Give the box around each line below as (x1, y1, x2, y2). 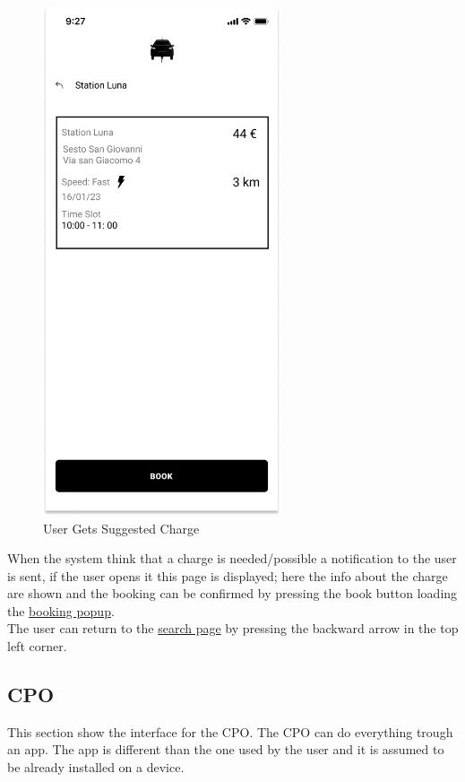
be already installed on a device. (7, 758, 185, 777)
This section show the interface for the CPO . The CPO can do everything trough (7, 722, 453, 741)
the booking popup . (7, 601, 115, 620)
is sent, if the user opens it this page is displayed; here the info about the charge (7, 566, 448, 585)
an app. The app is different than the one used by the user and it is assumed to (7, 740, 444, 759)
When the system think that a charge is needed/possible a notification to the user (7, 549, 457, 568)
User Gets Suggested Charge (43, 518, 200, 537)
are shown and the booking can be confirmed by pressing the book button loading (7, 584, 458, 603)
